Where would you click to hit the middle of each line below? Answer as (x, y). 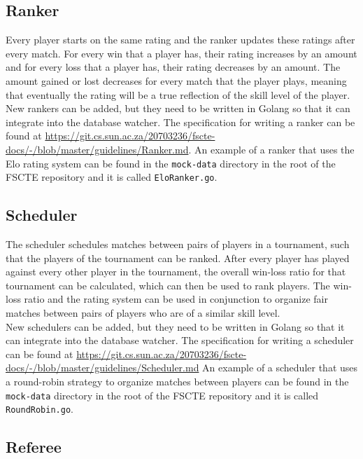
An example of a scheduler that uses (280, 368)
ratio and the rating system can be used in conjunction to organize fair (176, 299)
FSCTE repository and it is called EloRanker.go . (112, 177)
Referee (34, 447)
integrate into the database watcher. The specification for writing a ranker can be (180, 122)
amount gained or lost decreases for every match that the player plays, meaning (176, 80)
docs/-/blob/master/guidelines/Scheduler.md (102, 368)
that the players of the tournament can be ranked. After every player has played (178, 258)
